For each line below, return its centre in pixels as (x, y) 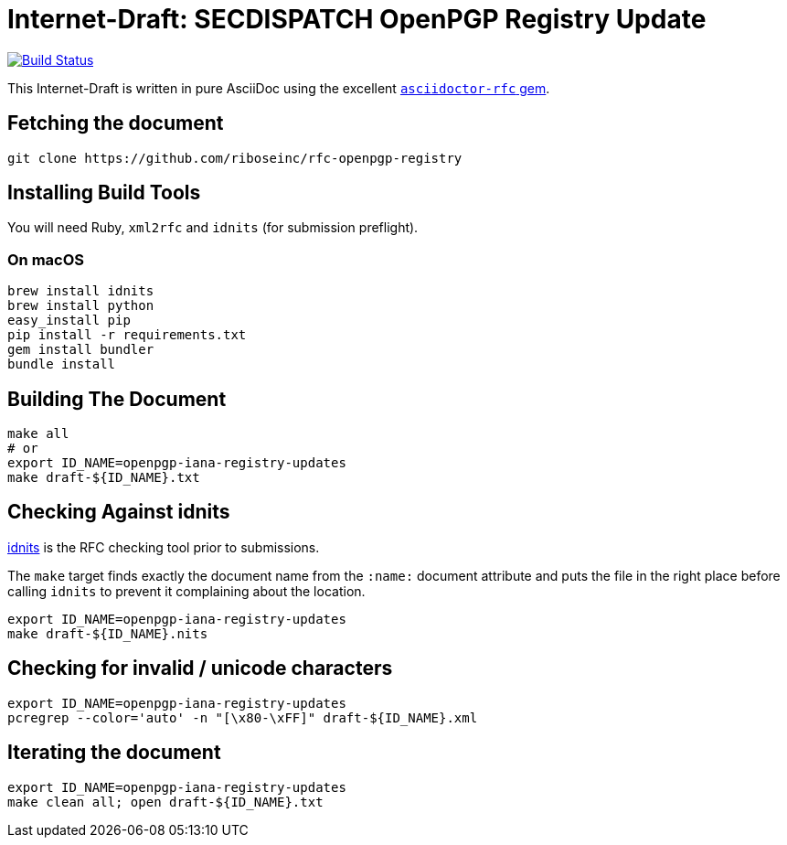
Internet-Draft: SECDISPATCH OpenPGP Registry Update (357, 19)
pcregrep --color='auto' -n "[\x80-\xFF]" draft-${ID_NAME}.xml (243, 717)
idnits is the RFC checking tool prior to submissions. (164, 547)
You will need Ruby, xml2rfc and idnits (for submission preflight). (213, 228)
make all (38, 434)
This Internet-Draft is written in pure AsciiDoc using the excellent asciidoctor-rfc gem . (279, 88)
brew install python (81, 306)
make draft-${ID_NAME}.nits (108, 633)
